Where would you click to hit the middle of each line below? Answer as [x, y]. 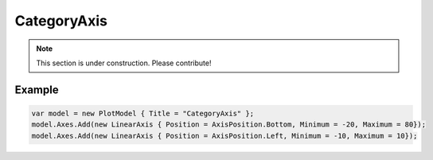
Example [37, 90]
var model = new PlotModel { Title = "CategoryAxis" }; [143, 113]
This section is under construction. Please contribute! [124, 63]
